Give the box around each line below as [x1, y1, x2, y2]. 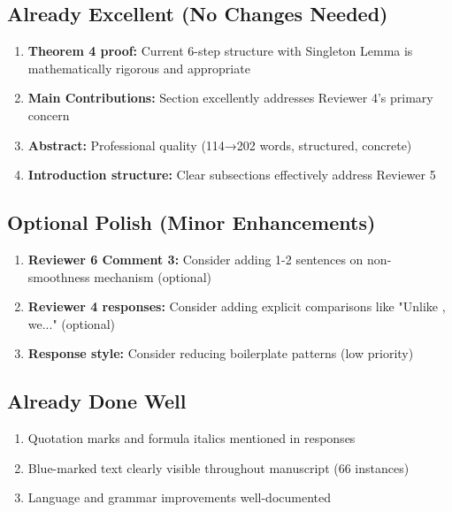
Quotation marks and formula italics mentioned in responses [27, 429, 356, 447]
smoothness [27, 267, 90, 286]
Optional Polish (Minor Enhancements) [7, 209, 376, 236]
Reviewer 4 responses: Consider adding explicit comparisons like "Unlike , [27, 297, 446, 316]
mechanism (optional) [94, 267, 211, 286]
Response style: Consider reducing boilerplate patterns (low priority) [27, 344, 414, 363]
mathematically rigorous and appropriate [27, 58, 250, 77]
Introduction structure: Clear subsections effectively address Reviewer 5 [27, 165, 436, 184]
